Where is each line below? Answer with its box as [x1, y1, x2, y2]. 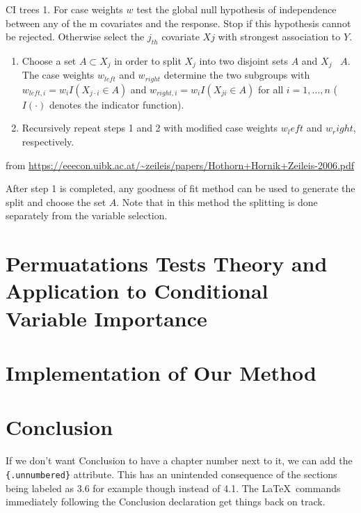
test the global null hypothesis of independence [136, 2, 337, 16]
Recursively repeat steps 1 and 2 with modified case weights [22, 120, 278, 135]
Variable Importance [6, 303, 207, 332]
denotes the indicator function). [49, 97, 184, 111]
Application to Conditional [6, 276, 268, 305]
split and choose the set [6, 194, 106, 209]
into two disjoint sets [199, 53, 288, 68]
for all [257, 81, 284, 96]
